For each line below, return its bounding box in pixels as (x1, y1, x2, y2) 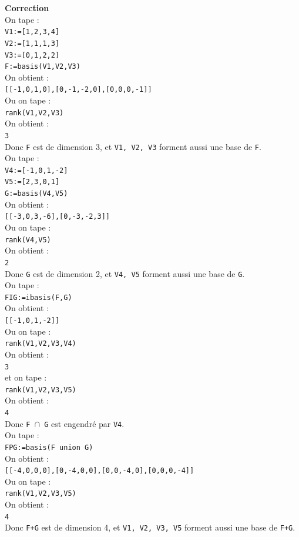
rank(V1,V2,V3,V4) (5, 339, 76, 348)
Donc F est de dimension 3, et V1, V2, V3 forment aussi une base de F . (5, 140, 261, 152)
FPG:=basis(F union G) (5, 443, 93, 452)
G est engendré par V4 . (44, 417, 125, 429)
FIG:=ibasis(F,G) (5, 293, 72, 302)
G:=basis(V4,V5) (5, 189, 68, 198)
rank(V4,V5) (5, 235, 51, 244)
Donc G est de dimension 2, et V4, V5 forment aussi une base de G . (5, 267, 245, 279)
